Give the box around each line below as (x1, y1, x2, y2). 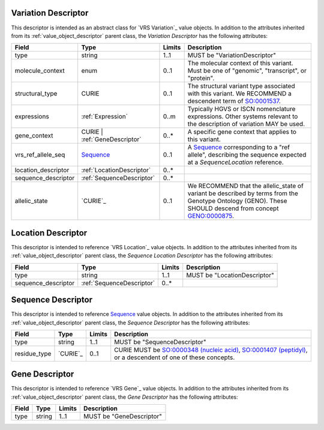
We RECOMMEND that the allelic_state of (187, 182, 304, 190)
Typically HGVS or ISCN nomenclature (187, 105, 296, 114)
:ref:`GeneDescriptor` (81, 135, 142, 144)
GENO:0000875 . (187, 212, 234, 220)
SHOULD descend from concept (187, 204, 279, 213)
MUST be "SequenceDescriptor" (114, 338, 206, 346)
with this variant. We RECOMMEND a (187, 89, 292, 98)
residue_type (14, 349, 52, 357)
